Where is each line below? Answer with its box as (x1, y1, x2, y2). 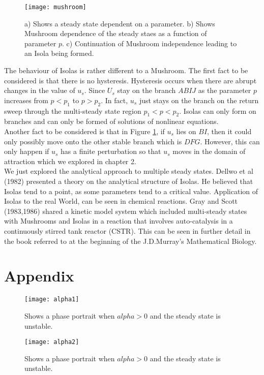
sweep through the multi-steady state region (4, 105, 141, 116)
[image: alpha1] (24, 296, 79, 303)
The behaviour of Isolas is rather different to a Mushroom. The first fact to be (4, 65, 248, 76)
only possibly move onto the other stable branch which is (4, 136, 182, 146)
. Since (84, 85, 105, 96)
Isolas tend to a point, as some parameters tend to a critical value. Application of (4, 185, 258, 196)
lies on (176, 126, 196, 136)
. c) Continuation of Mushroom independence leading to (62, 38, 237, 48)
